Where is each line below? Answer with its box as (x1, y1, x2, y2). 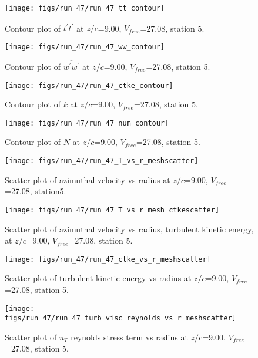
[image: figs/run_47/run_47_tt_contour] (5, 4, 165, 12)
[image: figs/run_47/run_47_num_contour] (5, 119, 169, 127)
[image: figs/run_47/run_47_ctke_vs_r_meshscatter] (5, 255, 211, 264)
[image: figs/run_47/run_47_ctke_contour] (5, 81, 173, 90)
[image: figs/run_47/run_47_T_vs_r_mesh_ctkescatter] (5, 205, 220, 214)
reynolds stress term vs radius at (71, 330, 188, 343)
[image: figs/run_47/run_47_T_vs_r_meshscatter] (5, 157, 199, 166)
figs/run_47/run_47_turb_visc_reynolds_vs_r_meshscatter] (5, 314, 236, 323)
